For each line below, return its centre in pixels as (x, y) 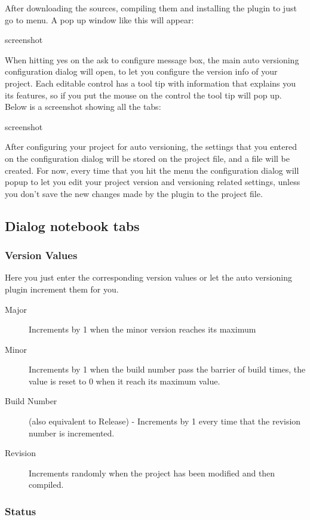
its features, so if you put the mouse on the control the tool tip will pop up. (143, 95)
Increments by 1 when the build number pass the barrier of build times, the (167, 369)
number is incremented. (72, 433)
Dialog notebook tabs (72, 225)
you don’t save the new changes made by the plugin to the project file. (134, 193)
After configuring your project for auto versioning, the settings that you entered (151, 147)
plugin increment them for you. (62, 289)
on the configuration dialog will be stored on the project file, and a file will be (148, 158)
